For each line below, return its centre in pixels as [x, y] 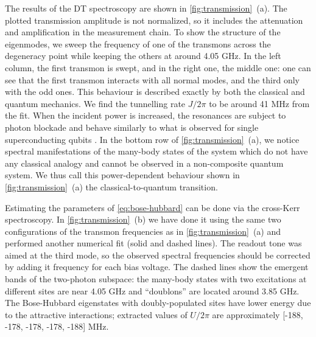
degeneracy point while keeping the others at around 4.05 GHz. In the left [143, 56]
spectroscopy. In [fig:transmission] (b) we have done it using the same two [143, 219]
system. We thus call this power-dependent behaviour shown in [122, 175]
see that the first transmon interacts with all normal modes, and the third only [152, 79]
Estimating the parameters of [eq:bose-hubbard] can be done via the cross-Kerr [153, 207]
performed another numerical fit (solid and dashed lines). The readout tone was [153, 243]
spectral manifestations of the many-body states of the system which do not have [156, 151]
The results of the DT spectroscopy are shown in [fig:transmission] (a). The [146, 8]
